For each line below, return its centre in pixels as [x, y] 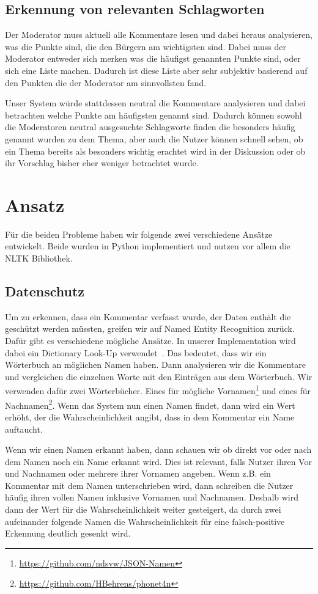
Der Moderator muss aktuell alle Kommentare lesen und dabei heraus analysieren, [159, 35]
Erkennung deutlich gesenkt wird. [68, 533]
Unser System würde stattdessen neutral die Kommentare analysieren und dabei [155, 103]
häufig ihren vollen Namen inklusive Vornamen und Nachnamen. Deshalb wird [152, 497]
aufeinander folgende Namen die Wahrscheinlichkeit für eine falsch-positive [145, 521]
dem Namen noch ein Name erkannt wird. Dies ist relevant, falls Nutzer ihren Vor [158, 461]
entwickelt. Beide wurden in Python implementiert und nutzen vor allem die [148, 246]
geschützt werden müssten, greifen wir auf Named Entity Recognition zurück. [150, 328]
